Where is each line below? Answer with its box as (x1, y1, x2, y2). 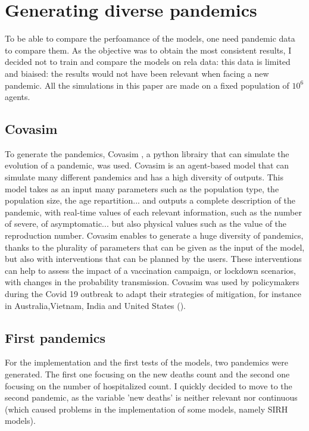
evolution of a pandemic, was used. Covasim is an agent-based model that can (5, 159, 289, 171)
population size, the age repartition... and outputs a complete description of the (5, 194, 296, 207)
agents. (5, 90, 30, 103)
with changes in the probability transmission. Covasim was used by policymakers (5, 276, 299, 288)
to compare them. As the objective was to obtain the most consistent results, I (5, 43, 292, 56)
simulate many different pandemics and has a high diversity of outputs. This (5, 171, 283, 183)
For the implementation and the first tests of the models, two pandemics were (5, 356, 288, 368)
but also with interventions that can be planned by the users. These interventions (5, 252, 302, 265)
